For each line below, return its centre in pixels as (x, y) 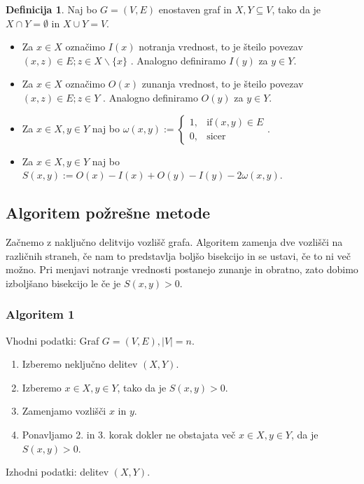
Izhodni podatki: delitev (57, 472)
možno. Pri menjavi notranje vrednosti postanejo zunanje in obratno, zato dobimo (182, 269)
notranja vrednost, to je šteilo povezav (221, 47)
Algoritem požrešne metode (108, 213)
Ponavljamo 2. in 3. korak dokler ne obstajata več (129, 434)
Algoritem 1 (40, 314)
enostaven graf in (195, 9)
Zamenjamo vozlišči (64, 411)
